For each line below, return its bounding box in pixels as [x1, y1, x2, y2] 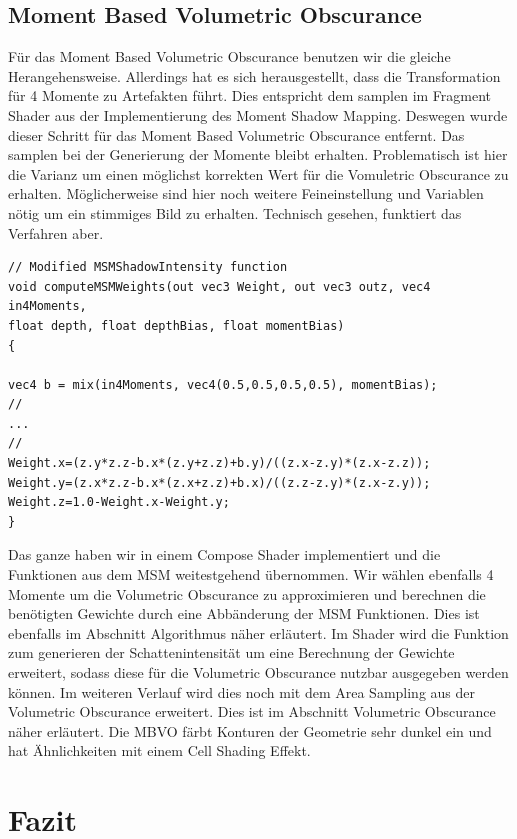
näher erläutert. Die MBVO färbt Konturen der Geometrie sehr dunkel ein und [8, 720, 492, 741]
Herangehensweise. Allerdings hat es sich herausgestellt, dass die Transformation [8, 65, 501, 86]
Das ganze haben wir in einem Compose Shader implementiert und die [8, 544, 441, 565]
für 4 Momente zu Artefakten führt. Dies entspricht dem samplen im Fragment [8, 85, 492, 106]
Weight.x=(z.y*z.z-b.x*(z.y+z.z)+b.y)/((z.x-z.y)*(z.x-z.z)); [8, 456, 431, 471]
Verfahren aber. [8, 222, 104, 243]
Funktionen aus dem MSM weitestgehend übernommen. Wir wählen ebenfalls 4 [8, 564, 494, 585]
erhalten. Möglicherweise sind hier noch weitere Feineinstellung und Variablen [8, 183, 484, 204]
